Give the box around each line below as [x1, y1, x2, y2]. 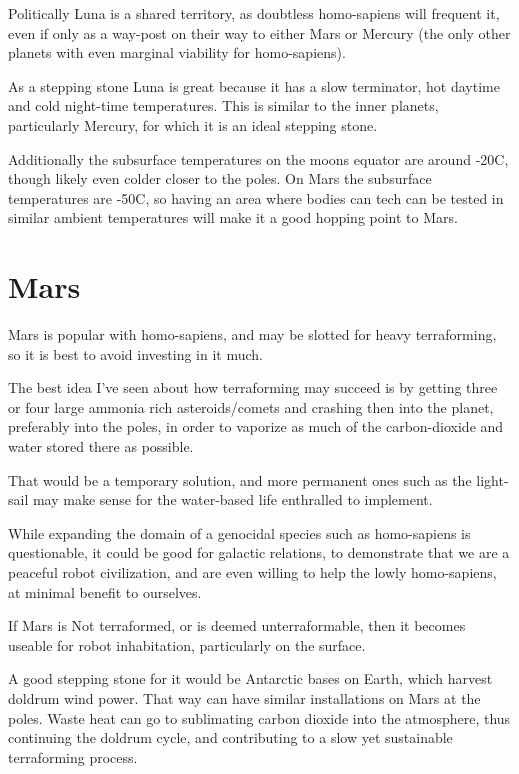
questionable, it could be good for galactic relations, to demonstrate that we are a [8, 542, 510, 563]
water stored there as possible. [8, 436, 194, 457]
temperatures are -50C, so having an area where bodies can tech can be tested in [8, 187, 504, 208]
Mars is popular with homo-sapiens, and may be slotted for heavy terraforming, [8, 324, 497, 345]
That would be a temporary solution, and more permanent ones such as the [8, 469, 472, 490]
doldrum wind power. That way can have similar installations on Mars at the [8, 687, 481, 708]
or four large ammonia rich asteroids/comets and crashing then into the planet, [8, 396, 494, 417]
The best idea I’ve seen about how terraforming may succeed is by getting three [8, 377, 498, 398]
